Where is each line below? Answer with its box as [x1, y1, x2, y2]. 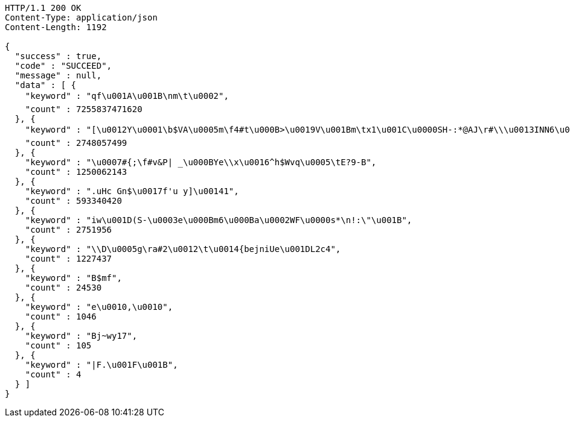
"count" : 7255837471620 [25, 104, 142, 114]
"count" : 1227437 [25, 254, 112, 263]
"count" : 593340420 [25, 196, 122, 206]
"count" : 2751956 [25, 225, 112, 235]
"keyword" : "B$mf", [25, 273, 122, 283]
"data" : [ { [14, 80, 77, 90]
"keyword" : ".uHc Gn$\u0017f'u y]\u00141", [25, 186, 239, 196]
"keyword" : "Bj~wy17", [25, 331, 138, 341]
